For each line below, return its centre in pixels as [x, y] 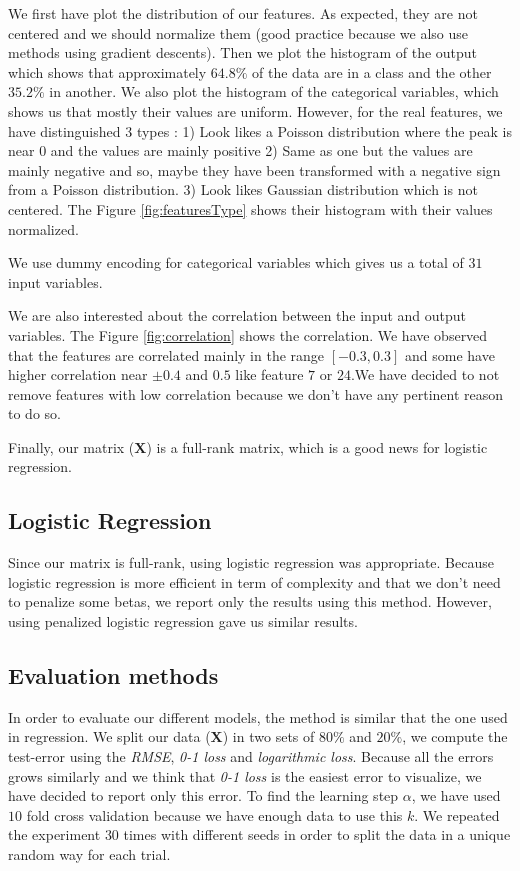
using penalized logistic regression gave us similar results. [183, 621]
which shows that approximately [107, 71]
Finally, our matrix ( [71, 446]
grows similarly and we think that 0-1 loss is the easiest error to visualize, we [245, 775]
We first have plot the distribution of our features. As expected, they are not [243, 13]
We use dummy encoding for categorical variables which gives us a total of [236, 262]
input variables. [55, 281]
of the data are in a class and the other [372, 71]
